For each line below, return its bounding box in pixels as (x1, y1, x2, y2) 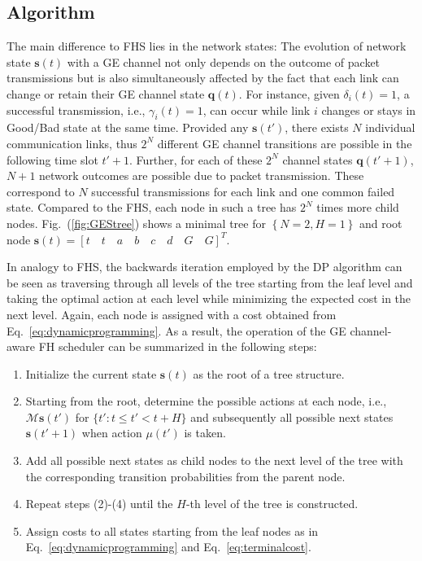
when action (81, 424, 142, 441)
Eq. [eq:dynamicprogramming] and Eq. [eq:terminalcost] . (25, 538, 311, 555)
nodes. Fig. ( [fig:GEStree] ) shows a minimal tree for (7, 214, 266, 231)
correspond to (7, 182, 75, 199)
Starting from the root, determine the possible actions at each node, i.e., (25, 392, 387, 410)
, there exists (285, 119, 349, 136)
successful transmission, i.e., (7, 101, 146, 118)
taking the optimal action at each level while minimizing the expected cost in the (7, 290, 411, 307)
